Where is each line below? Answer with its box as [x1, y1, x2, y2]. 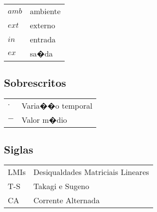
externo [30, 19, 55, 31]
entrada [30, 34, 56, 45]
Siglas [4, 141, 34, 156]
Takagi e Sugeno [33, 180, 89, 192]
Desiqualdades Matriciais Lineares [33, 166, 149, 178]
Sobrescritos [4, 75, 66, 90]
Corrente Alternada [33, 194, 100, 206]
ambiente [30, 5, 61, 17]
